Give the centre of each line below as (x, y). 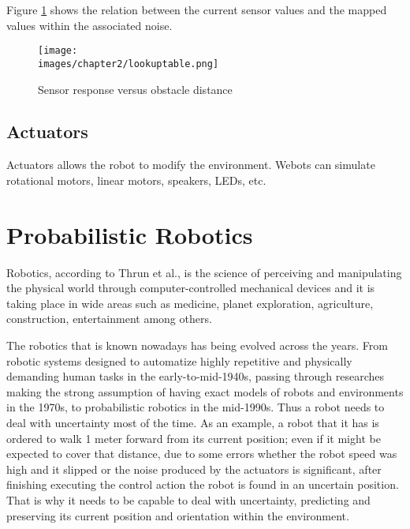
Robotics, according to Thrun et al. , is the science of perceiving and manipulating (204, 272)
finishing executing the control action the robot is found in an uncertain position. (203, 484)
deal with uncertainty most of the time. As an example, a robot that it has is (193, 422)
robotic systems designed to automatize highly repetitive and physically (179, 360)
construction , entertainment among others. (109, 319)
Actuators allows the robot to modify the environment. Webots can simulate (191, 165)
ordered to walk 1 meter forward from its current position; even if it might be (194, 438)
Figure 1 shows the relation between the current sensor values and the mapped (197, 9)
